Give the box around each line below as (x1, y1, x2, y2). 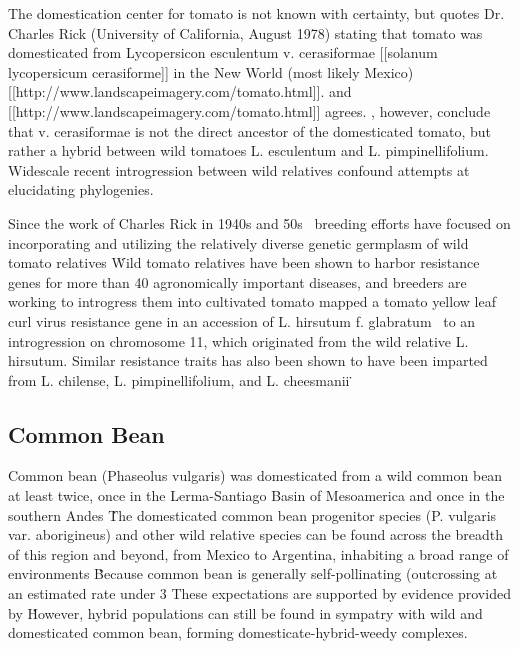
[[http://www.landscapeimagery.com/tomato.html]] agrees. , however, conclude (8, 100, 491, 121)
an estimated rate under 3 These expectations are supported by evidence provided (8, 583, 511, 604)
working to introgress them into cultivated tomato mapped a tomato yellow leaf (8, 291, 496, 312)
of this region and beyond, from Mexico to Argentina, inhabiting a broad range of (8, 543, 509, 564)
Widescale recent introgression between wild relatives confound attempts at (8, 159, 470, 180)
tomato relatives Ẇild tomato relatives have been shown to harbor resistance (8, 252, 480, 273)
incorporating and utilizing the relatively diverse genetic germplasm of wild (8, 232, 469, 253)
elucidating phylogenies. (8, 179, 154, 200)
